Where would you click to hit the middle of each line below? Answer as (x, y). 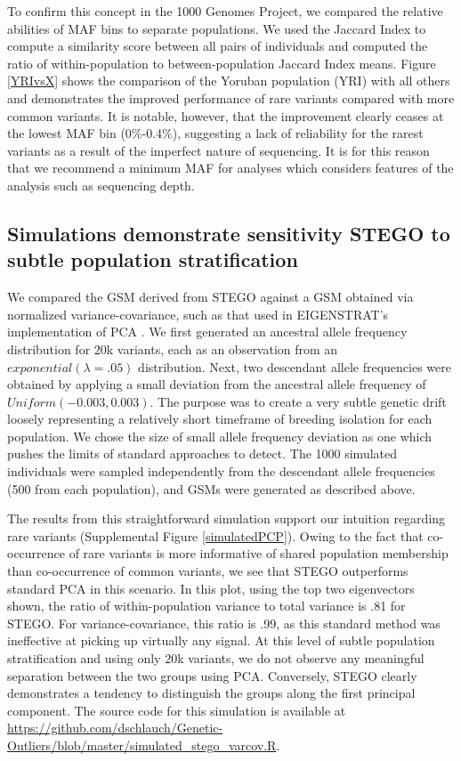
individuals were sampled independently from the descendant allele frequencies (221, 471)
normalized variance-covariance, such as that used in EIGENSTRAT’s (198, 314)
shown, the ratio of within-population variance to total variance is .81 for (206, 606)
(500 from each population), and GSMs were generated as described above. (211, 488)
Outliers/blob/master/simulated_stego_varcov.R (142, 745)
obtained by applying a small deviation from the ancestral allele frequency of (217, 384)
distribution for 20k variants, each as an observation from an (173, 348)
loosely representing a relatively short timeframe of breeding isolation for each (220, 419)
